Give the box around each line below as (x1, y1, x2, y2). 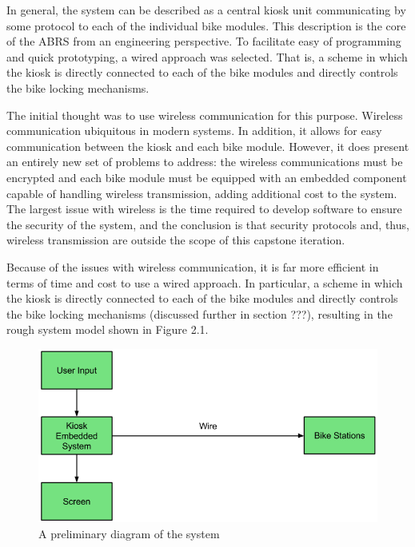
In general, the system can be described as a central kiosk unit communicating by (6, 2, 406, 18)
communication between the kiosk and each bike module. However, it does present (6, 137, 409, 154)
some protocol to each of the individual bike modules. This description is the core (6, 17, 406, 34)
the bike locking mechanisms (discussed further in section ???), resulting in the (6, 305, 393, 322)
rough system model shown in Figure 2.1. (6, 321, 209, 338)
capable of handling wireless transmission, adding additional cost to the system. (6, 184, 397, 201)
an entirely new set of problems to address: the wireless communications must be (6, 153, 403, 170)
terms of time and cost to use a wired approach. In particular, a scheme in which (6, 274, 403, 291)
